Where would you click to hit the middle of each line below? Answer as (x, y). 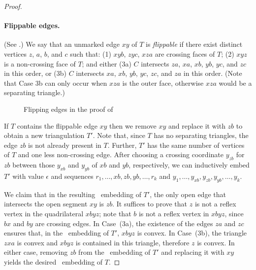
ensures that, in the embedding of (56, 233)
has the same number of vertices (196, 145)
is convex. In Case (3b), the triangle (192, 233)
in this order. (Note (213, 73)
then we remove (133, 125)
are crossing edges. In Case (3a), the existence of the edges (124, 223)
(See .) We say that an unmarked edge (62, 44)
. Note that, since (119, 135)
